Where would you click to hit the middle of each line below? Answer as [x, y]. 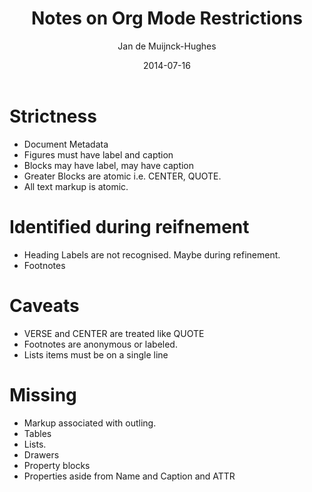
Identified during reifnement [129, 226]
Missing [43, 394]
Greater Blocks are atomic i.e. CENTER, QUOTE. [122, 176]
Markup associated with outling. [90, 423]
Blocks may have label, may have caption [109, 165]
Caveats [44, 305]
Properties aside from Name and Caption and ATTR [129, 476]
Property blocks [57, 465]
